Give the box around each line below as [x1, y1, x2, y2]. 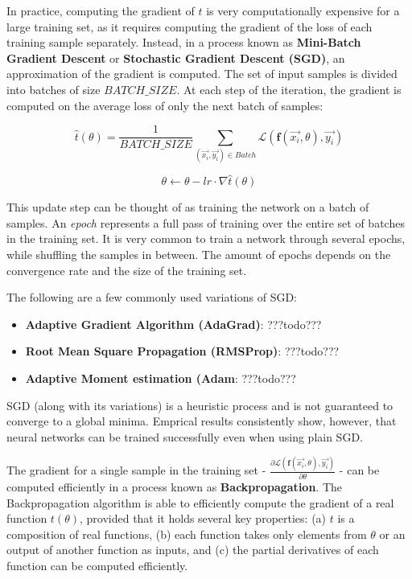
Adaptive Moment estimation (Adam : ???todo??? [25, 369, 296, 386]
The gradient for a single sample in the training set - [6, 462, 266, 478]
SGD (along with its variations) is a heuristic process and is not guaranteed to [6, 396, 393, 413]
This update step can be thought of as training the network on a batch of [6, 199, 369, 216]
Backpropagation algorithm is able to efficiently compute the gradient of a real [6, 494, 394, 511]
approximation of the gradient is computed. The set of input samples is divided [6, 65, 398, 82]
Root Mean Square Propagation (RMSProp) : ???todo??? [25, 343, 340, 359]
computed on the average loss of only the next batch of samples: [6, 96, 323, 113]
